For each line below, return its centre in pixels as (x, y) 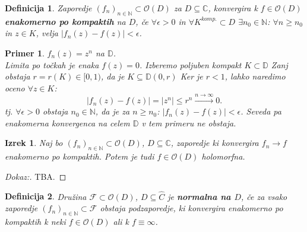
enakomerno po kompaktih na (65, 21)
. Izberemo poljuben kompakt (190, 64)
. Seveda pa (261, 111)
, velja (47, 33)
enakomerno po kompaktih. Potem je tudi (80, 156)
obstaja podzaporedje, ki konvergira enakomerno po (192, 208)
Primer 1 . (25, 53)
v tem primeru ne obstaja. (189, 123)
